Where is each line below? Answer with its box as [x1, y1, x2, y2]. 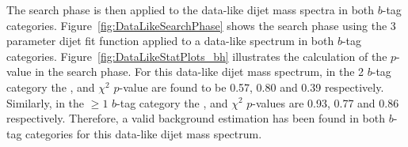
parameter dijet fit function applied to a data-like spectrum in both [6, 32, 334, 49]
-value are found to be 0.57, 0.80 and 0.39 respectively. [119, 78, 384, 95]
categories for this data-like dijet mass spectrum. [25, 125, 262, 141]
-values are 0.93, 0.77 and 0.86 [252, 94, 399, 111]
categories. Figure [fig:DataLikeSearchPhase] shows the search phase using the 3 [6, 17, 396, 33]
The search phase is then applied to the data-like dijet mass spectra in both [6, 2, 375, 17]
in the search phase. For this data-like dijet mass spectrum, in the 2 [35, 63, 364, 80]
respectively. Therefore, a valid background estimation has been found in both [6, 110, 385, 126]
